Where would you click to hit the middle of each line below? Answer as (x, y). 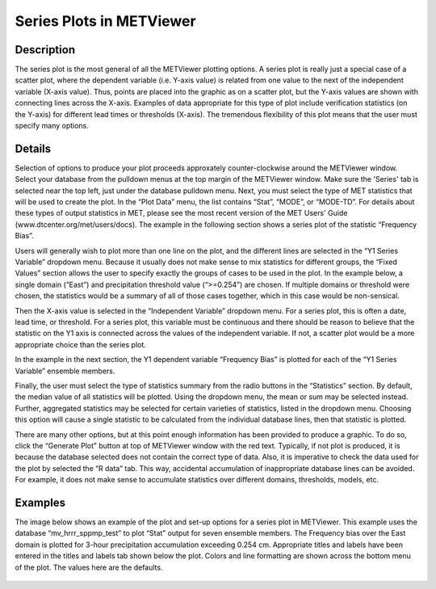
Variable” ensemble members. (65, 371)
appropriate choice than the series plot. (81, 344)
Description (45, 50)
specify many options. (52, 126)
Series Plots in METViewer (106, 21)
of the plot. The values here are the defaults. (89, 567)
